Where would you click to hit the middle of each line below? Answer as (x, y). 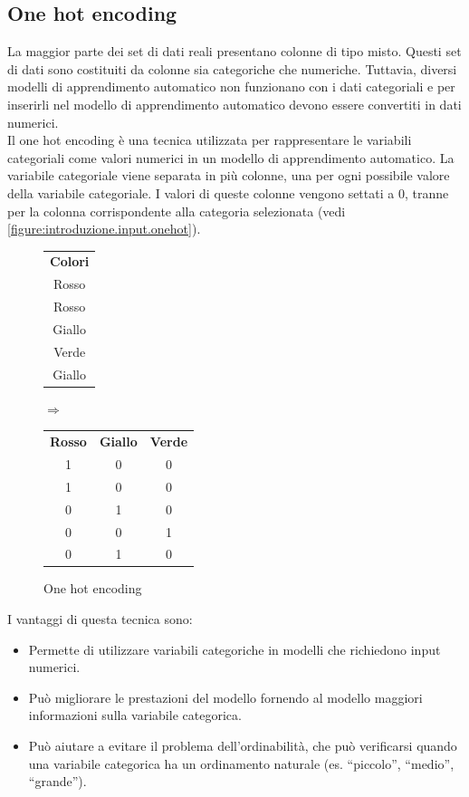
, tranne (426, 192)
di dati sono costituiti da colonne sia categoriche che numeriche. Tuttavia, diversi (232, 68)
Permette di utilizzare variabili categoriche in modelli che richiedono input (234, 649)
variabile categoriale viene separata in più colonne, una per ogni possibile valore (229, 175)
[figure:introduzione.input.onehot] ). (104, 229)
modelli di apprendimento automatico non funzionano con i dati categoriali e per (231, 86)
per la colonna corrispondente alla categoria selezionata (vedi (177, 211)
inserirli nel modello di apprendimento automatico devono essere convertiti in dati (234, 104)
